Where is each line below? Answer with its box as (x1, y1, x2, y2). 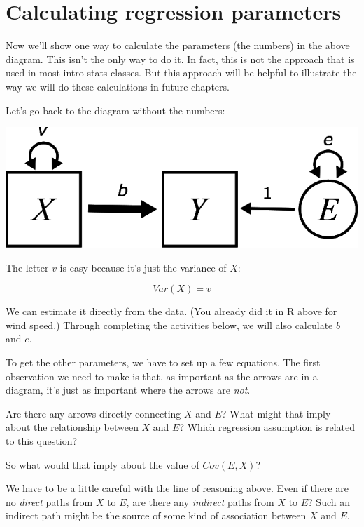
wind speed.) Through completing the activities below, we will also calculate (6, 317, 333, 332)
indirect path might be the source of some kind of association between (6, 508, 307, 523)
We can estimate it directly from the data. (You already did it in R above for (6, 304, 337, 319)
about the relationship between (6, 420, 139, 434)
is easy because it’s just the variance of (59, 260, 227, 274)
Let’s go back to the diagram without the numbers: (6, 102, 225, 117)
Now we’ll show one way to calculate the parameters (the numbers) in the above (6, 38, 350, 53)
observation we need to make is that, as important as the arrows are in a (6, 368, 318, 383)
